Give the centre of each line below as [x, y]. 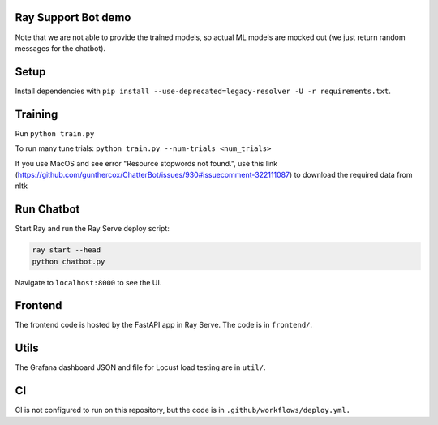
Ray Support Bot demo [73, 17]
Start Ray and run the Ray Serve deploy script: [92, 229]
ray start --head [67, 250]
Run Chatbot [47, 210]
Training [36, 114]
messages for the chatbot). [60, 48]
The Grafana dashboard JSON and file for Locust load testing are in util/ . [141, 367]
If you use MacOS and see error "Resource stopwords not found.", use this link [146, 163]
